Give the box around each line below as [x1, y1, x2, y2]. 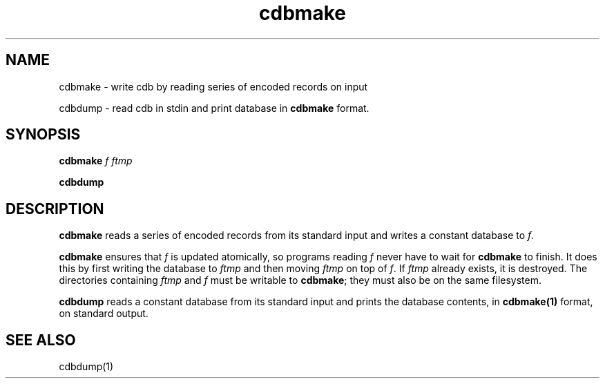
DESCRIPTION [6, 200, 104, 218]
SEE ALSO [6, 331, 76, 349]
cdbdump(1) [59, 361, 114, 373]
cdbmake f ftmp [59, 155, 133, 167]
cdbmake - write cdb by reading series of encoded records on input [59, 80, 368, 93]
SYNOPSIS [6, 126, 81, 144]
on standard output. [59, 307, 148, 320]
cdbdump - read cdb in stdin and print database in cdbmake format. [59, 102, 369, 114]
